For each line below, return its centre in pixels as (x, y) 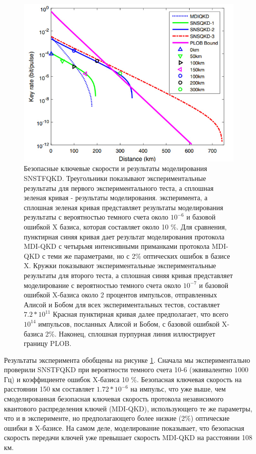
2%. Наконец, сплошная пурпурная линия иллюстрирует (130, 333)
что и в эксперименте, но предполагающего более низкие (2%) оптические (117, 418)
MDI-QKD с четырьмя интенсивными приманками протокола (117, 246)
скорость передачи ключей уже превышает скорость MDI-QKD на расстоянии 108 (128, 437)
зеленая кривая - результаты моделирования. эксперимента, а (116, 198)
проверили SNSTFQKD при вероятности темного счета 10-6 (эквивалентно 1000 (126, 369)
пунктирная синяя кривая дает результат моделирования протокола (124, 236)
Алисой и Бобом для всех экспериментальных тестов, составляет (122, 304)
